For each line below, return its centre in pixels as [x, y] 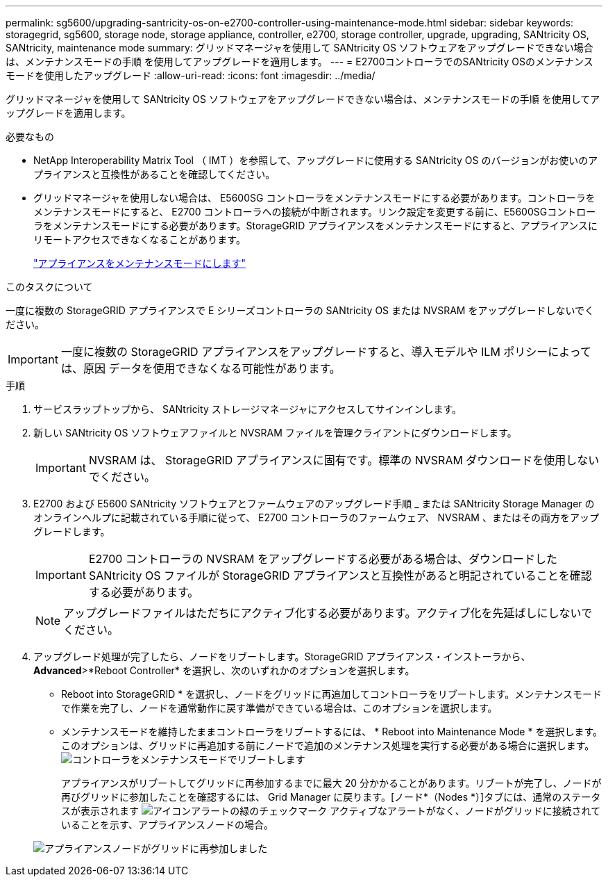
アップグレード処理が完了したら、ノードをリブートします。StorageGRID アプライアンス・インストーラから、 [282, 656]
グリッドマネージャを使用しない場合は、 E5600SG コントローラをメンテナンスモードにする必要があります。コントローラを [314, 198]
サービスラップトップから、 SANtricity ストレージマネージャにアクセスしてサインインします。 [247, 409]
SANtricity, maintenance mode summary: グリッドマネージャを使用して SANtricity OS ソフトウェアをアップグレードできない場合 [299, 48]
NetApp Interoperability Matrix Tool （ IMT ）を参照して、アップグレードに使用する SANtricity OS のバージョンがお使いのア [316, 160]
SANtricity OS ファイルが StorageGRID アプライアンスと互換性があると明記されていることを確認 [340, 575]
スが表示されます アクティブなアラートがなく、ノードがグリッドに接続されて [331, 811]
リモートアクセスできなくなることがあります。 [140, 239]
